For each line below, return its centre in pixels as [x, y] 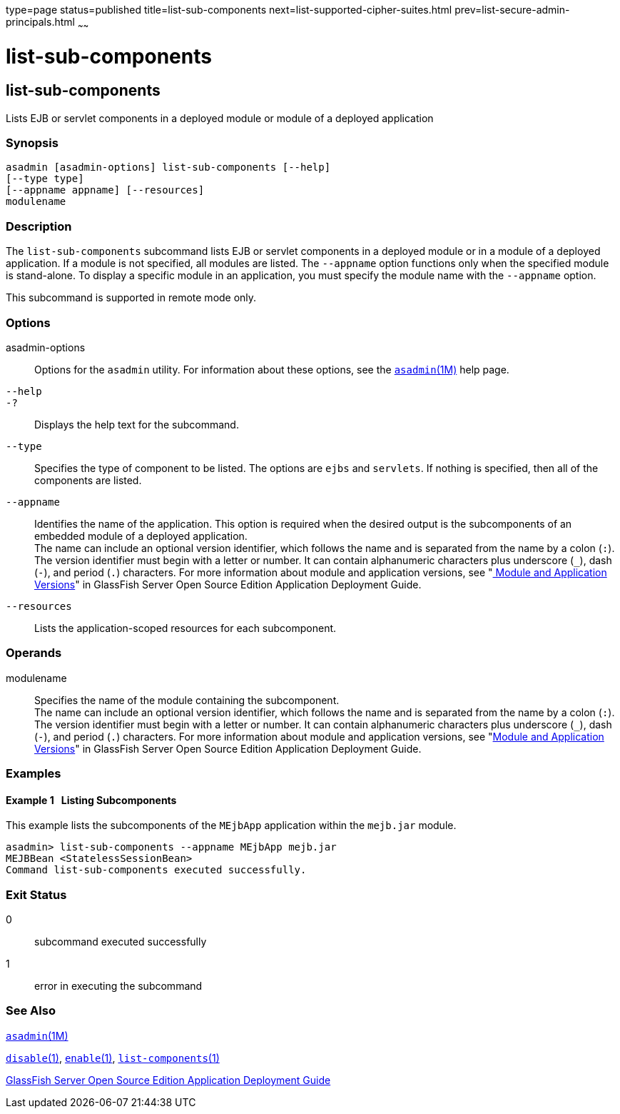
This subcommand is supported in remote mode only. [131, 298]
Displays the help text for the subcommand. [137, 424]
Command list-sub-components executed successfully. [156, 870]
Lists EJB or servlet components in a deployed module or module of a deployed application [220, 118]
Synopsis [32, 143]
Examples [34, 774]
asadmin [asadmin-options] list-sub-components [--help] [168, 167]
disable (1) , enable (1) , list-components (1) [113, 1058]
